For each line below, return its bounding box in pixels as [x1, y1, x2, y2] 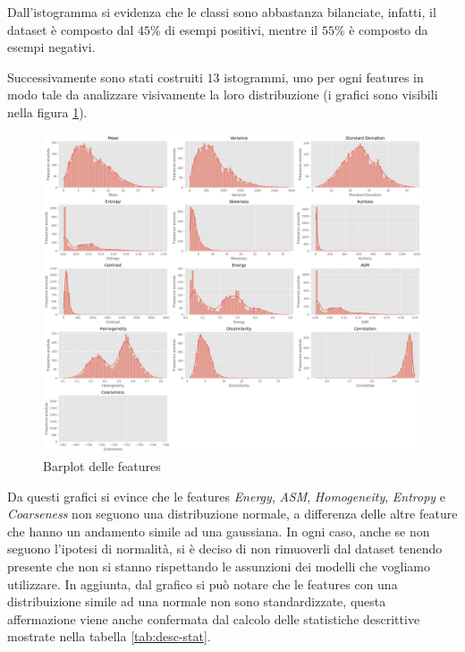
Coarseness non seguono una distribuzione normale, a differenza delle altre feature [7, 504, 458, 523]
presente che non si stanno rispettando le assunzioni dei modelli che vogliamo [7, 557, 431, 576]
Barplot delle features [43, 457, 161, 476]
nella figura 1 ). [7, 102, 88, 121]
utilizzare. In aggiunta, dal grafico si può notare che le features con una [7, 574, 398, 593]
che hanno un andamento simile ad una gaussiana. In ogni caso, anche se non [7, 521, 430, 540]
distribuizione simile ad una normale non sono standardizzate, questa [7, 592, 386, 611]
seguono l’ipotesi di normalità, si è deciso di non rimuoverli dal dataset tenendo [7, 539, 443, 558]
